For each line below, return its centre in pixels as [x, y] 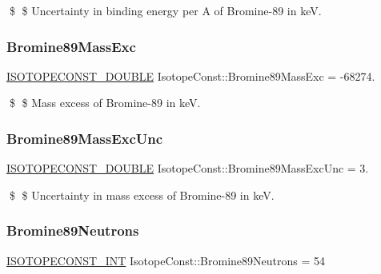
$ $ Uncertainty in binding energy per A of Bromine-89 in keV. [165, 10]
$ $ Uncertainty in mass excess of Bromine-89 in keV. [142, 195]
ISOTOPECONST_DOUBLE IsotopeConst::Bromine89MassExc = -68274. [191, 75]
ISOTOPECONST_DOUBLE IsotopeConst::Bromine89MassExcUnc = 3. [188, 168]
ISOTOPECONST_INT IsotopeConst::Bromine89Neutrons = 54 [166, 260]
